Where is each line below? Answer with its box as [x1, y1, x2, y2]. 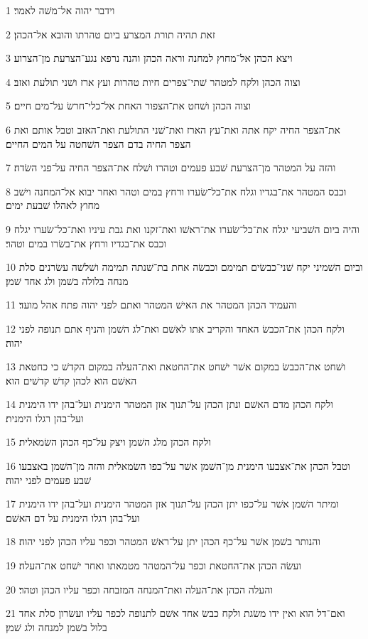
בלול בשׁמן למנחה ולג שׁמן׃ [6, 619, 107, 634]
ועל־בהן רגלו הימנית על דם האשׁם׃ [6, 510, 140, 525]
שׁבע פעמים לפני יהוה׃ [6, 472, 91, 487]
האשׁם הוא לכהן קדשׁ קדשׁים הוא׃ [6, 372, 137, 387]
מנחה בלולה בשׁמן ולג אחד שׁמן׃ [6, 273, 129, 288]
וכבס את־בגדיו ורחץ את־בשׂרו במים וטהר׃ [6, 235, 166, 250]
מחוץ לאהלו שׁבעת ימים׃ [6, 198, 100, 213]
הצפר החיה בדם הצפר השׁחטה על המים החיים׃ [6, 136, 191, 151]
